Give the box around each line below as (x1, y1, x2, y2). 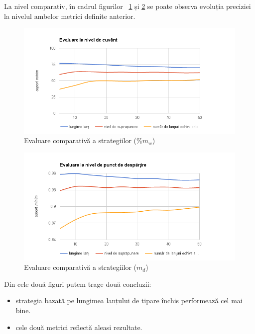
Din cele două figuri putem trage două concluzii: (4, 278, 151, 289)
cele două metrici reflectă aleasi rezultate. (15, 322, 142, 332)
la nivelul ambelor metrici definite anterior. (4, 10, 135, 21)
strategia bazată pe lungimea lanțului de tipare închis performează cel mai (15, 295, 243, 306)
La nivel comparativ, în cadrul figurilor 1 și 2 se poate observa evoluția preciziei (4, 1, 251, 11)
